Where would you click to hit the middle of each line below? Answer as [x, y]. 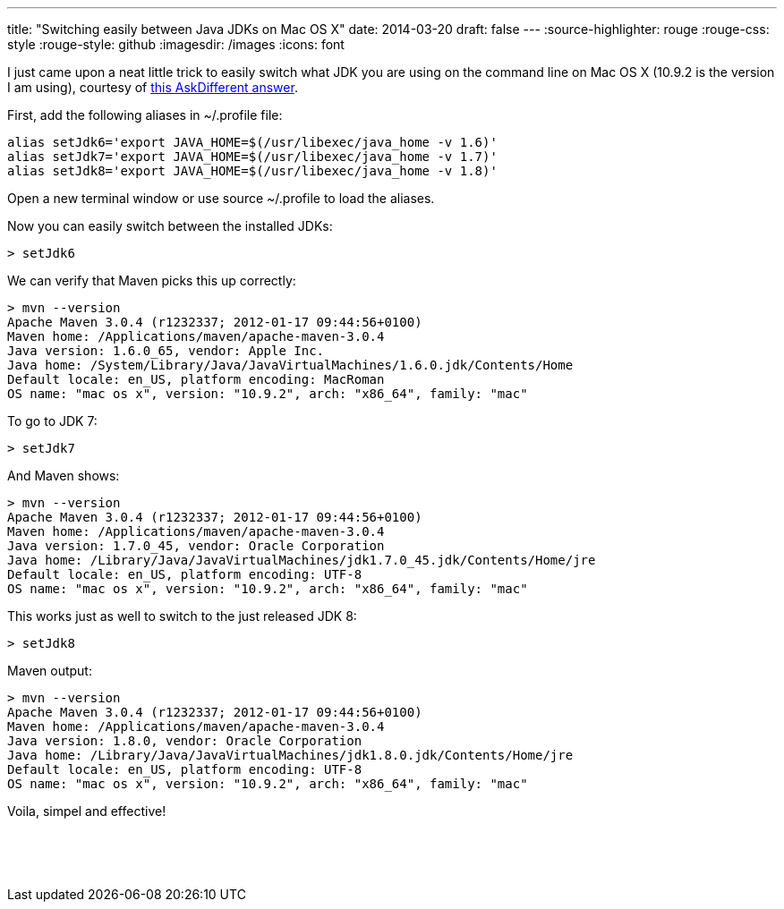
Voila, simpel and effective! [87, 811]
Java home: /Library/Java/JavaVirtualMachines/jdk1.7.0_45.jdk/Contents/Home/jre [302, 560]
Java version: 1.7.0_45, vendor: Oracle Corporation [196, 546]
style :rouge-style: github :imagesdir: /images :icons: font [176, 44]
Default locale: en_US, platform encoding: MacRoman [196, 379]
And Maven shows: [64, 476]
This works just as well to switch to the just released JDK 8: [182, 616]
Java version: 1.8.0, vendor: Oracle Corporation [185, 741]
